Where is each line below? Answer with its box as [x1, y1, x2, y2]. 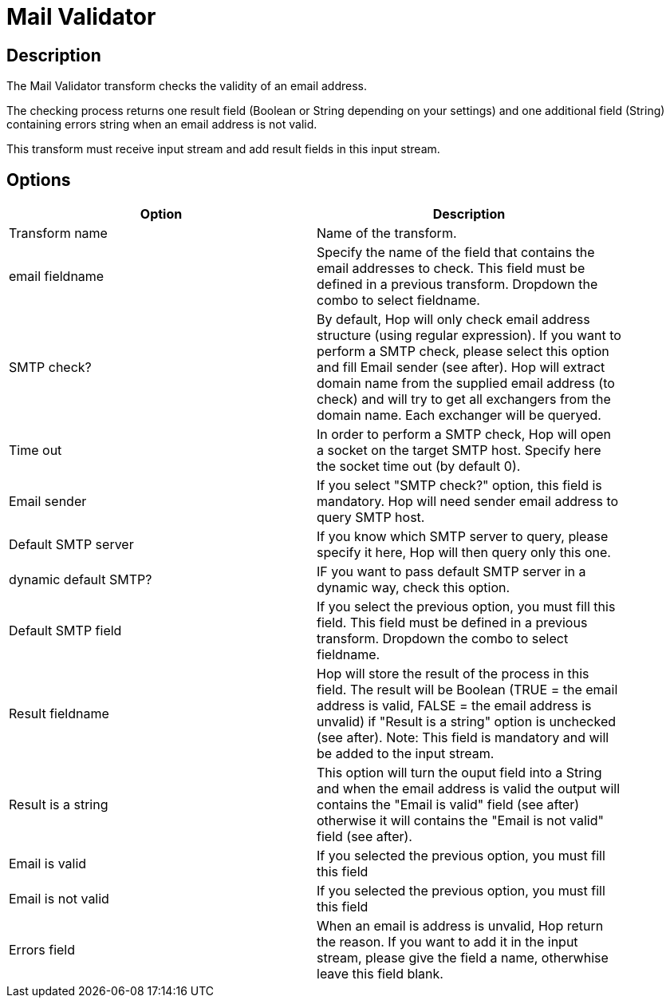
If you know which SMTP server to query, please [317, 528, 609, 545]
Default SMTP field [9, 623, 122, 639]
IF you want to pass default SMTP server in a [317, 563, 586, 580]
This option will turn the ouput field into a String [317, 765, 602, 781]
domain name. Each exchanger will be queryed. [317, 407, 601, 424]
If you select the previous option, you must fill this [317, 599, 616, 615]
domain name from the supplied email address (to [317, 375, 615, 392]
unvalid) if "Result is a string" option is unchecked [317, 713, 617, 730]
